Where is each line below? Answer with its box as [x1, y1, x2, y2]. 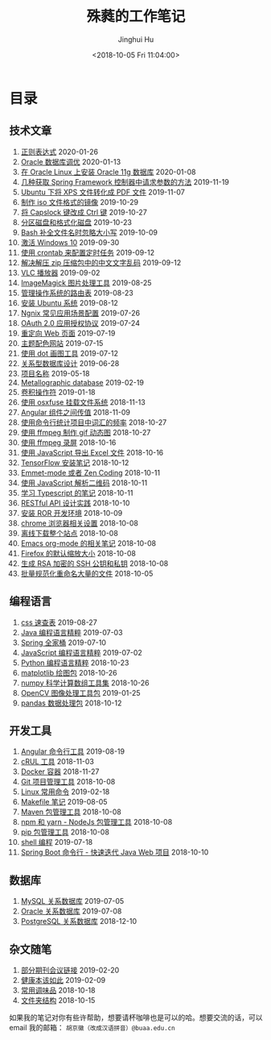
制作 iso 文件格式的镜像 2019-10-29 [20, 197, 139, 206]
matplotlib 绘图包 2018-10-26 [20, 668, 117, 677]
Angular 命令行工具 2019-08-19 [20, 747, 125, 756]
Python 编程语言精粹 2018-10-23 [20, 658, 129, 668]
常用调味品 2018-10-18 [20, 985, 96, 995]
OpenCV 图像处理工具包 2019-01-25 [20, 688, 141, 697]
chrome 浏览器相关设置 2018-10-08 [20, 518, 139, 528]
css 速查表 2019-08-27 [20, 618, 97, 627]
